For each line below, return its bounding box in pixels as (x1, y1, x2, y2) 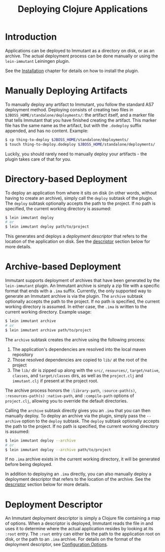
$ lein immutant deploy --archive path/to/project (5, 447, 111, 452)
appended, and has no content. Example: (5, 128, 89, 134)
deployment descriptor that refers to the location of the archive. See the (5, 476, 151, 482)
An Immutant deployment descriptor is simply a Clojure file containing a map (5, 515, 160, 521)
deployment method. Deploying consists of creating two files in (5, 106, 134, 112)
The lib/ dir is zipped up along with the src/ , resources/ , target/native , (12, 367, 160, 373)
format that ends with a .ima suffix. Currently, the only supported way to (5, 288, 152, 294)
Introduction (5, 31, 57, 43)
